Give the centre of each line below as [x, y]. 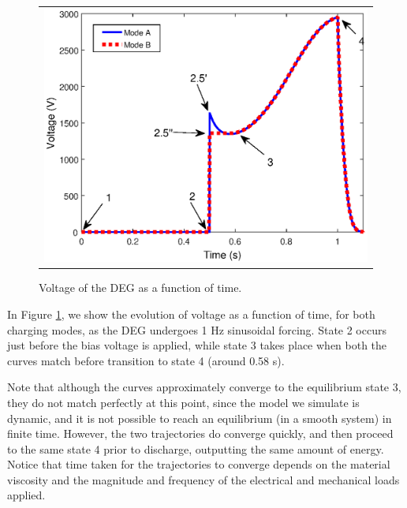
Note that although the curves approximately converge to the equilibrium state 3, [204, 387]
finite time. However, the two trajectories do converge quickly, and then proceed [200, 433]
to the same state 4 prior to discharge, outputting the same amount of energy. [196, 448]
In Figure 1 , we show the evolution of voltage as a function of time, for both [191, 314]
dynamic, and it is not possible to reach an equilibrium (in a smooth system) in [200, 418]
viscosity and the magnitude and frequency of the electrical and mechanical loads [203, 479]
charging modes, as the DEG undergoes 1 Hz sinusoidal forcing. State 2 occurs [197, 329]
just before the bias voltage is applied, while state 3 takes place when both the [197, 345]
